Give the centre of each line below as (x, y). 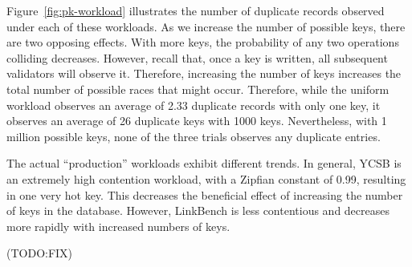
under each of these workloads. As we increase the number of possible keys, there (206, 26)
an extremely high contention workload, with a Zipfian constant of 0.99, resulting (206, 178)
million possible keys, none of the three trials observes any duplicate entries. (194, 136)
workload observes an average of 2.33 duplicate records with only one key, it (194, 105)
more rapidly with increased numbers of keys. (118, 226)
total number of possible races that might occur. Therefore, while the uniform (198, 89)
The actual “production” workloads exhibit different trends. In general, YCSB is (204, 163)
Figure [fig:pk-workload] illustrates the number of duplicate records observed (196, 10)
